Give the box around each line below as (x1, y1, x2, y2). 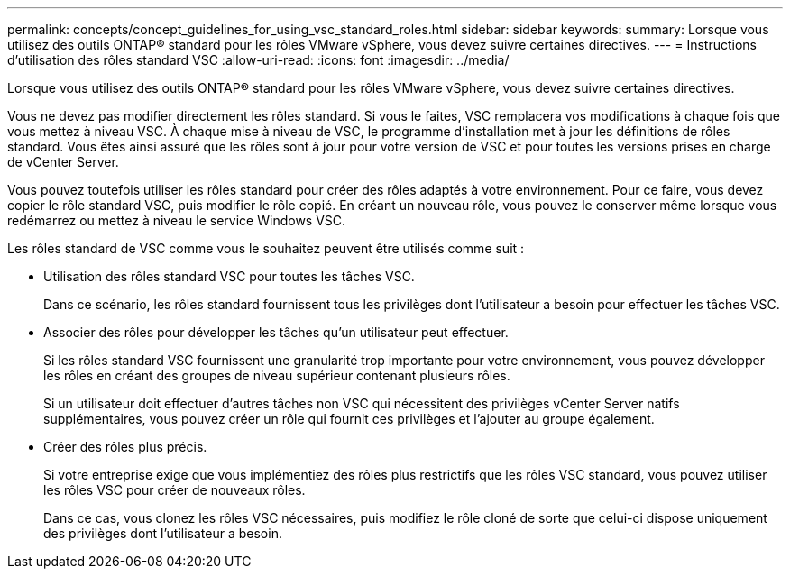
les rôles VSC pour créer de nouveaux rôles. (43, 482, 306, 498)
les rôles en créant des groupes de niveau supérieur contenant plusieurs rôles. (43, 368, 510, 383)
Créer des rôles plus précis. (43, 439, 207, 454)
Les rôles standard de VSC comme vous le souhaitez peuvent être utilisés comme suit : (7, 241, 525, 256)
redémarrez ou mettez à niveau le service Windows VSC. (7, 213, 346, 228)
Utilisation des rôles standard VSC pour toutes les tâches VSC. (43, 269, 415, 284)
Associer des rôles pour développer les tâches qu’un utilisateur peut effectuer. (43, 325, 509, 340)
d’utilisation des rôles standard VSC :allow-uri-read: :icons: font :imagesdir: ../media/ (7, 52, 510, 68)
